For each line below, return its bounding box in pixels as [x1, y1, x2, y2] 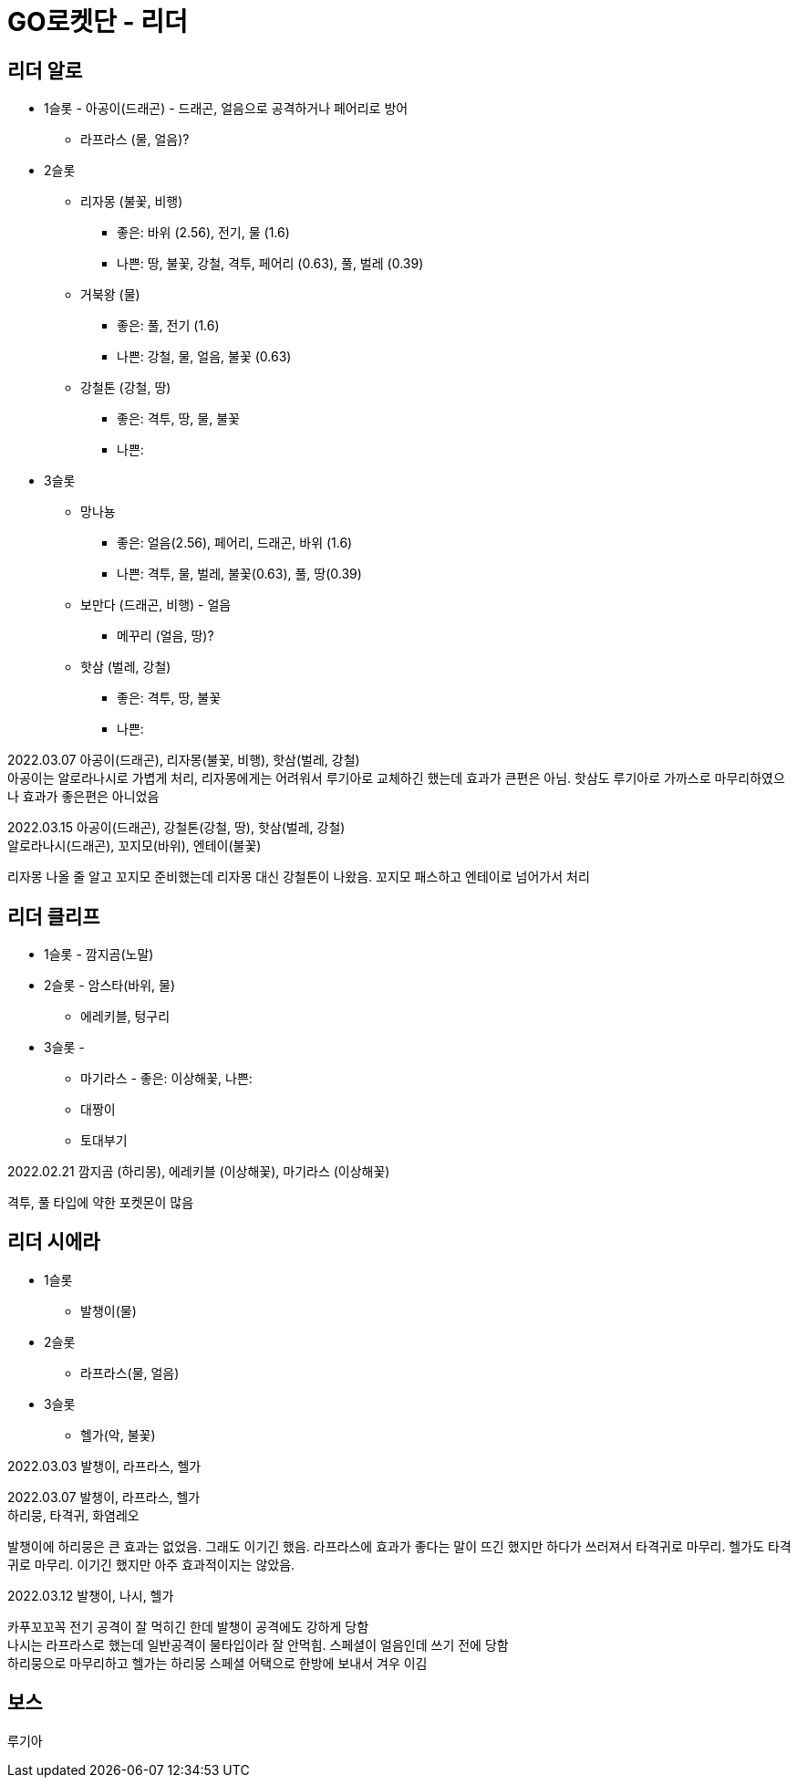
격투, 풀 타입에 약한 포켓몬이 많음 [7, 1195, 194, 1211]
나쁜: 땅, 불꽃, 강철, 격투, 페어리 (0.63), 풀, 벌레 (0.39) [117, 256, 424, 272]
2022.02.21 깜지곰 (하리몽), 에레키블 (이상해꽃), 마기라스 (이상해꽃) [7, 1164, 390, 1180]
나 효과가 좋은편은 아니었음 [7, 788, 160, 805]
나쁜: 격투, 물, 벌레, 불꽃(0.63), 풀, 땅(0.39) [117, 566, 362, 582]
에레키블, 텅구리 [80, 1008, 171, 1025]
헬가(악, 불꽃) [80, 1426, 156, 1443]
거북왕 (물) [80, 287, 140, 303]
